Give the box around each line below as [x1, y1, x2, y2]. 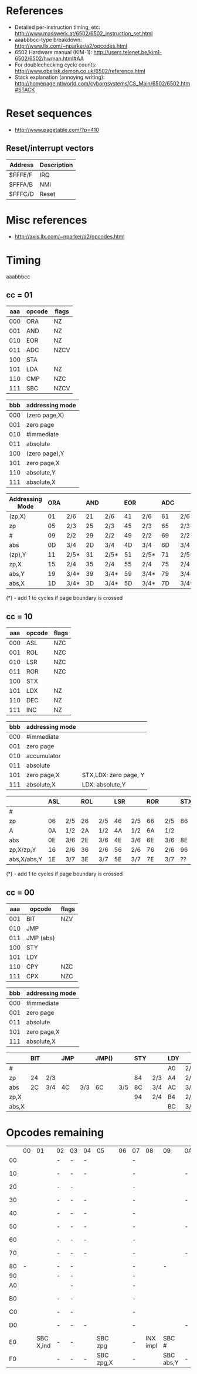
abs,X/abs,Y [9, 855, 43, 864]
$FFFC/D [9, 190, 34, 198]
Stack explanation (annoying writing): [14, 74, 105, 81]
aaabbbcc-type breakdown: [14, 36, 82, 43]
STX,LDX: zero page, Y [81, 771, 145, 779]
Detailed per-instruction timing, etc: [14, 24, 101, 31]
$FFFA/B [9, 180, 33, 188]
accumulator [26, 752, 61, 760]
